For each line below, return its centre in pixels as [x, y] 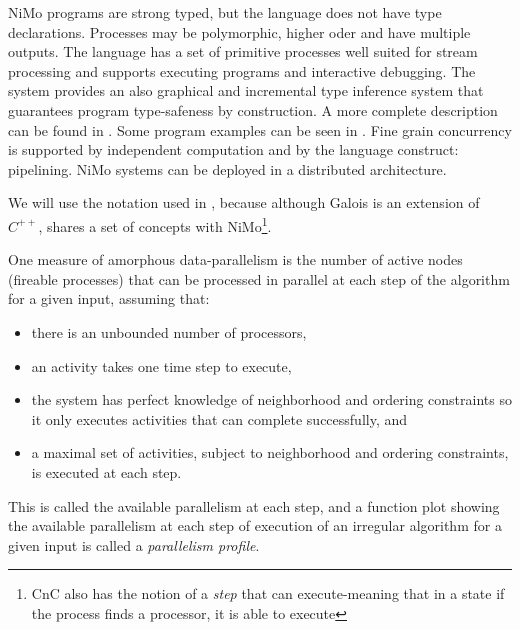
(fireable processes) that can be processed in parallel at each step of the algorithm [259, 278]
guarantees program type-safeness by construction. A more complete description [253, 109]
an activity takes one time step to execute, [161, 365]
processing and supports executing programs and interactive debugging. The [242, 70]
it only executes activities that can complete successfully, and [219, 418]
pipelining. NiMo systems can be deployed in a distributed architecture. [227, 168]
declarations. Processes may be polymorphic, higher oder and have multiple [239, 31]
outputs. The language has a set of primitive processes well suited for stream [243, 51]
